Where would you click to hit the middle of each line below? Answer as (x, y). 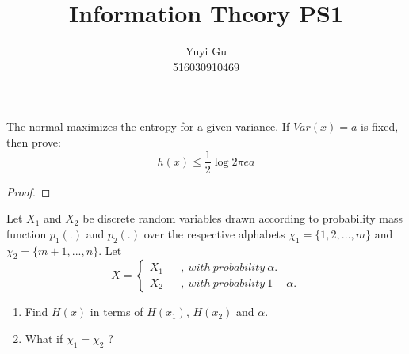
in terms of (117, 312)
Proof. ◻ (29, 191)
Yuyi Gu (206, 51)
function (27, 233)
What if (44, 338)
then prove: (34, 141)
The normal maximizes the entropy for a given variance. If (148, 126)
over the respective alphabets (214, 233)
